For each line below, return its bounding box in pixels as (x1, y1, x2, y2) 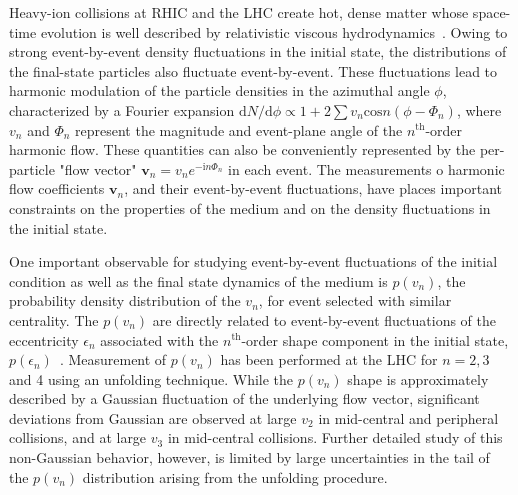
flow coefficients (9, 178, 105, 199)
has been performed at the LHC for (220, 349, 438, 370)
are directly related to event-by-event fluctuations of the (152, 309, 496, 330)
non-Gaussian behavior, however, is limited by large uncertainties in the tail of (9, 447, 490, 468)
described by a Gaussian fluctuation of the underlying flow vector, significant (9, 388, 480, 409)
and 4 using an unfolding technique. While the (9, 368, 294, 389)
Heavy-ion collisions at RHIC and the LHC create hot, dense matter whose (9, 2, 469, 22)
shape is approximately (347, 368, 489, 389)
